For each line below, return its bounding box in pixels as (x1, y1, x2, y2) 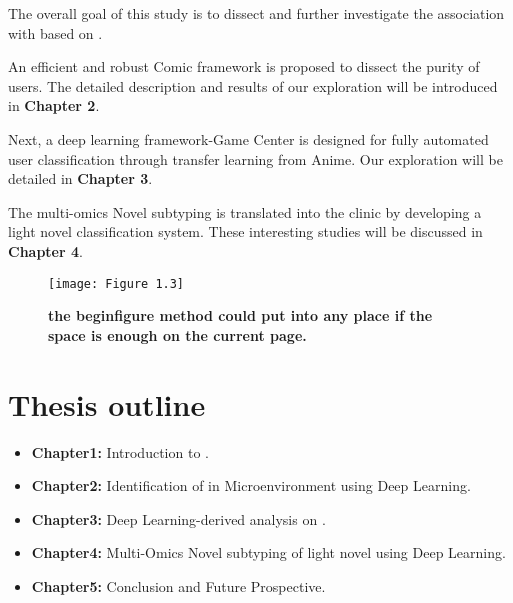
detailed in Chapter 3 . (8, 168, 153, 189)
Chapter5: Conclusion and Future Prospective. (31, 575, 326, 596)
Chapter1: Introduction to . (31, 441, 209, 462)
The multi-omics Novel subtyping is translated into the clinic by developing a (8, 201, 482, 222)
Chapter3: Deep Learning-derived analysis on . (31, 508, 326, 529)
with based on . (8, 22, 103, 43)
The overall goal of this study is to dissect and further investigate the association (8, 3, 505, 23)
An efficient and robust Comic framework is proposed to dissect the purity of (8, 56, 480, 77)
